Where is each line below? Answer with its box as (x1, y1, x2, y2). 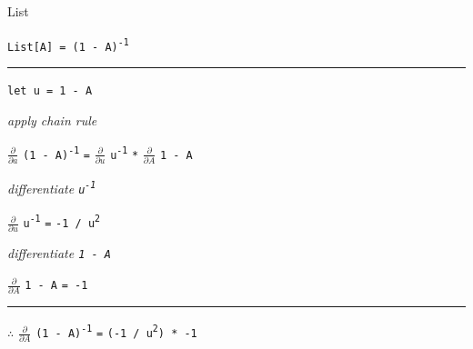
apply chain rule (7, 110, 97, 129)
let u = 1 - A (7, 84, 93, 97)
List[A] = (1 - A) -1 (7, 36, 129, 54)
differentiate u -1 (7, 178, 96, 197)
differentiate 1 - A (7, 244, 111, 263)
